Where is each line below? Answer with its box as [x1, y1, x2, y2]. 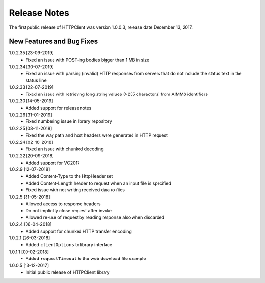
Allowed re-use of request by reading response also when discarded [26, 214, 164, 220]
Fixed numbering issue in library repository [26, 118, 112, 124]
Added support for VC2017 [26, 160, 80, 165]
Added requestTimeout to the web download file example [26, 256, 146, 261]
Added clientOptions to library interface [26, 242, 113, 248]
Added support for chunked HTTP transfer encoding [26, 228, 132, 234]
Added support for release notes [26, 105, 92, 111]
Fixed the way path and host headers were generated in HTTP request [26, 132, 168, 138]
